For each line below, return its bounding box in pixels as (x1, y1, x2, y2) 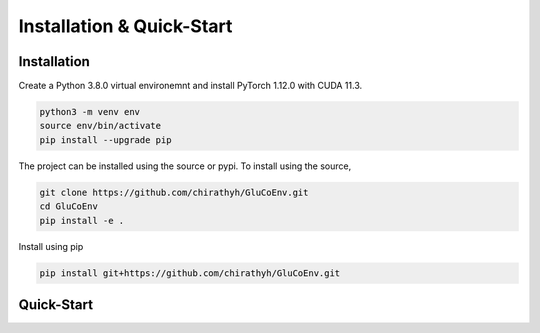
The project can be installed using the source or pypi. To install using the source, (18, 160, 352, 172)
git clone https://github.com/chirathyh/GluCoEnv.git (39, 186, 309, 198)
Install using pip (18, 240, 84, 252)
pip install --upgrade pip (39, 134, 172, 145)
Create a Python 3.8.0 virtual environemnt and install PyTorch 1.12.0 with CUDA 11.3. (18, 80, 363, 92)
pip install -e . (39, 215, 125, 226)
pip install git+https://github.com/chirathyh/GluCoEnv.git (39, 267, 341, 279)
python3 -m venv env (39, 106, 140, 118)
